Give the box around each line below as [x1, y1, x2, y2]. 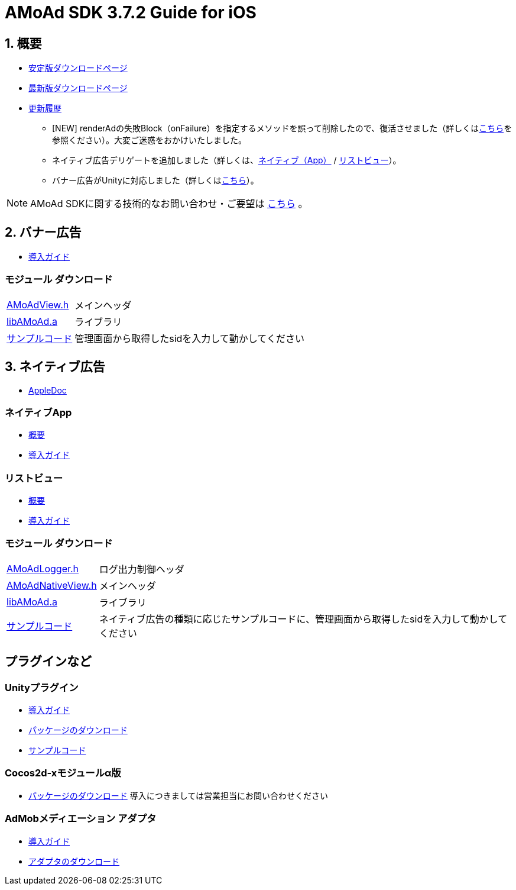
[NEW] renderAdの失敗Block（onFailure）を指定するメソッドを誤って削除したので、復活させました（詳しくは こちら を [52, 123, 512, 134]
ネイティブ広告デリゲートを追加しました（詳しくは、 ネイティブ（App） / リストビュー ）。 [52, 155, 401, 166]
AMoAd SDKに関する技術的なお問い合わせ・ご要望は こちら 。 [30, 198, 308, 210]
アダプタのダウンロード [28, 856, 119, 866]
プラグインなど [5, 654, 92, 669]
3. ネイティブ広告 [5, 359, 105, 375]
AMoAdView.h [7, 298, 69, 311]
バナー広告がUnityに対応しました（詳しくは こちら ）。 [52, 175, 259, 186]
